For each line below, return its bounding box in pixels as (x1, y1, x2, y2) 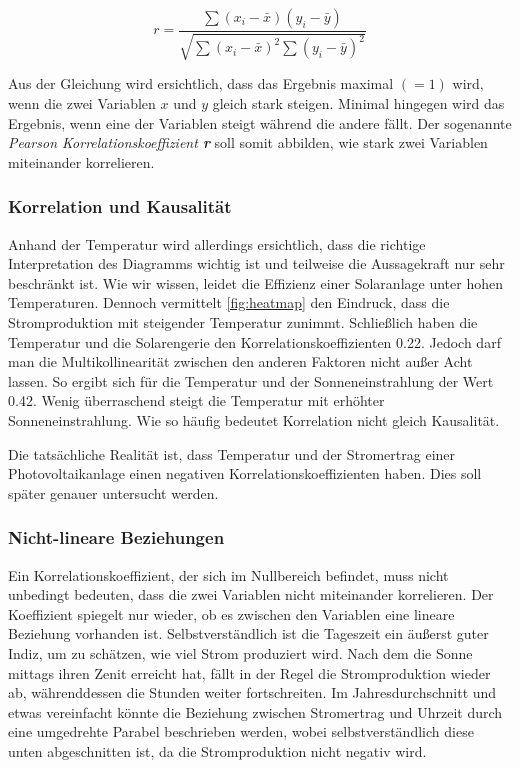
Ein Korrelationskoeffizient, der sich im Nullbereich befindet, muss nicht (8, 564, 449, 585)
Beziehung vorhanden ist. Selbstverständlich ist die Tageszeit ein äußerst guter (8, 623, 489, 644)
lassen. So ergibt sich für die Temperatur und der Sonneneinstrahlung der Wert (8, 370, 494, 391)
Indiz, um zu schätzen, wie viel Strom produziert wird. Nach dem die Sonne (8, 642, 473, 663)
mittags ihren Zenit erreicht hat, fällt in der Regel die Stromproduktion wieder (8, 662, 491, 683)
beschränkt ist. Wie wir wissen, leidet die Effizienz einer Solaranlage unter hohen (8, 272, 503, 293)
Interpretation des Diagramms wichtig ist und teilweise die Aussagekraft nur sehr (8, 253, 505, 274)
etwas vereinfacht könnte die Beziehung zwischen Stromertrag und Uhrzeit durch (8, 701, 503, 722)
